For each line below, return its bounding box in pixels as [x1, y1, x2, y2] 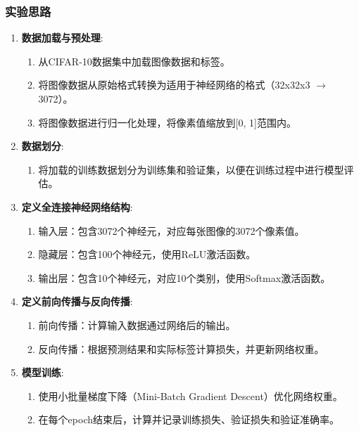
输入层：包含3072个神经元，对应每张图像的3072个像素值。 [38, 223, 305, 238]
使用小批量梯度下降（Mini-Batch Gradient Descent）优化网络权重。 [38, 388, 343, 403]
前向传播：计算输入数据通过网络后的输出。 [38, 317, 236, 332]
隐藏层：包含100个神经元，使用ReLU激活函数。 [38, 247, 256, 262]
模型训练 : [21, 365, 64, 380]
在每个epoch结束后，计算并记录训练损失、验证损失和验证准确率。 [38, 412, 339, 427]
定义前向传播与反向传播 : [21, 294, 133, 309]
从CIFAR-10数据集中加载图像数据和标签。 [38, 53, 230, 68]
